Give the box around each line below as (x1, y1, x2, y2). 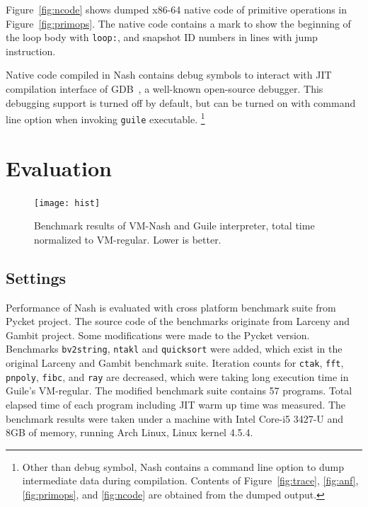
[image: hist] (34, 198, 100, 208)
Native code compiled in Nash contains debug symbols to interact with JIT (6, 67, 332, 82)
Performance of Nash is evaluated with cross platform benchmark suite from (6, 300, 336, 314)
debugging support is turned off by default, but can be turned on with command (6, 95, 356, 110)
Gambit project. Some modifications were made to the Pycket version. (6, 327, 310, 342)
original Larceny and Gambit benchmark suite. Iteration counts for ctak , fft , (6, 355, 344, 370)
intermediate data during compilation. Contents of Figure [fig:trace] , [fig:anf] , (22, 473, 359, 488)
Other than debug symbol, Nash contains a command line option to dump (22, 459, 344, 474)
